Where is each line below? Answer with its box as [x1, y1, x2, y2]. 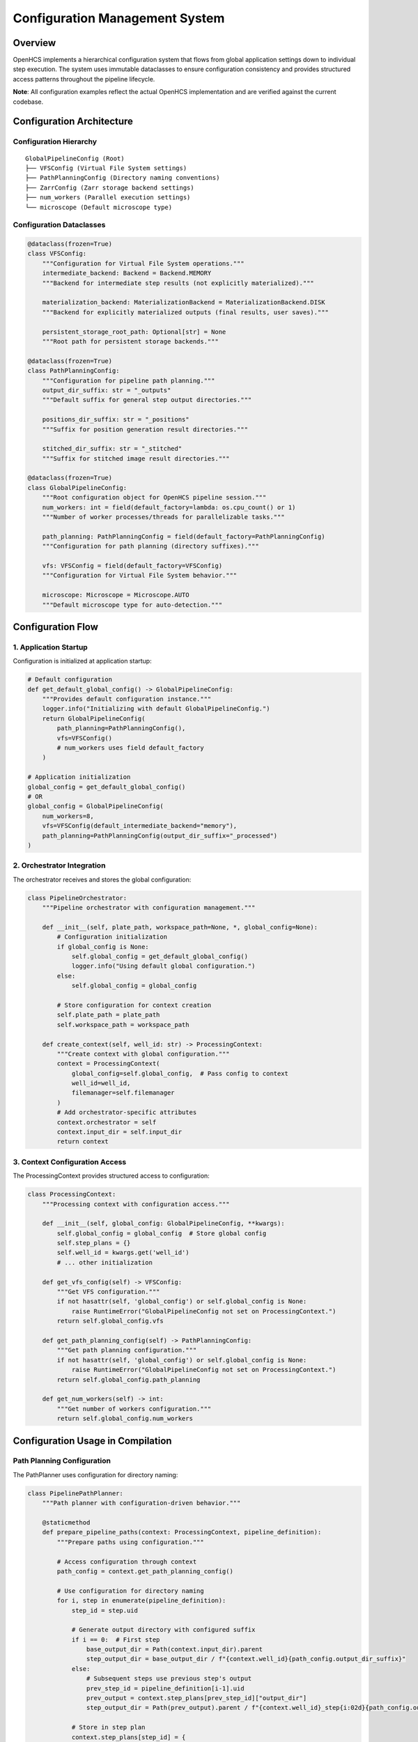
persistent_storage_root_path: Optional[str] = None [42, 327, 226, 336]
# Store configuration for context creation [56, 1001, 212, 1009]
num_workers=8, [42, 812, 94, 820]
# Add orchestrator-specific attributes [56, 1109, 197, 1116]
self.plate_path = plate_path [56, 1011, 160, 1019]
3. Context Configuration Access [13, 1157, 127, 1166]
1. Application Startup [13, 642, 88, 652]
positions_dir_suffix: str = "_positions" [42, 415, 189, 424]
